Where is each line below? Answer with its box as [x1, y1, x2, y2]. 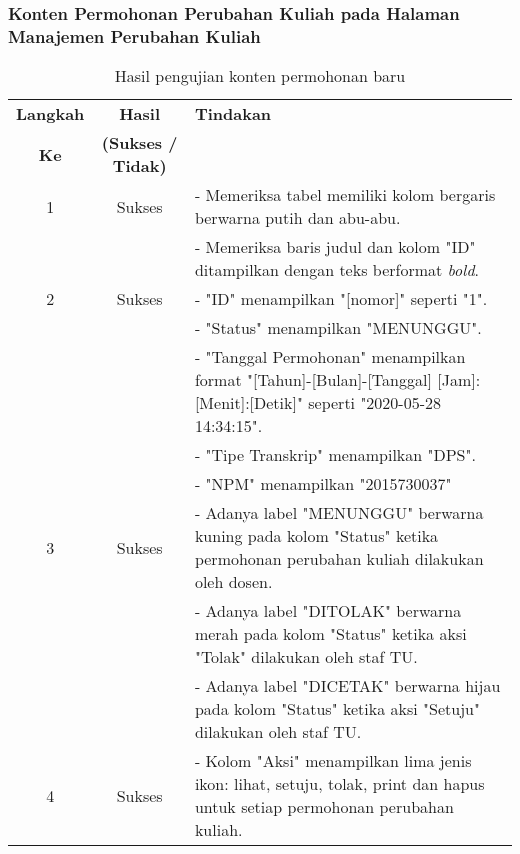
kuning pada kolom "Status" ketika [194, 524, 439, 548]
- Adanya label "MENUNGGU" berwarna [194, 501, 484, 525]
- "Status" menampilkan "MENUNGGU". [194, 316, 482, 340]
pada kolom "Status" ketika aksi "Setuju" [194, 697, 480, 721]
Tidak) [112, 154, 167, 178]
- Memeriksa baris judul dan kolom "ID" [194, 235, 476, 259]
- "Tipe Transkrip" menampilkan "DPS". [194, 443, 476, 467]
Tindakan [194, 102, 272, 126]
